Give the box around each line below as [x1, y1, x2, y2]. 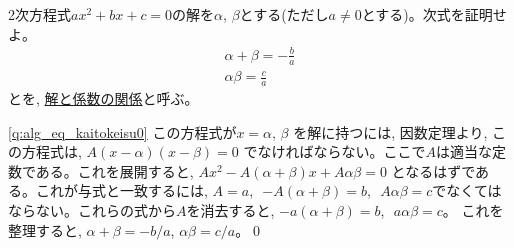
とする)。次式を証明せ [361, 4, 507, 24]
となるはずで [391, 160, 476, 181]
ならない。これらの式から [8, 199, 176, 220]
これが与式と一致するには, [35, 180, 208, 201]
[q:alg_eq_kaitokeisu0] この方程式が [8, 121, 237, 142]
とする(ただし [239, 4, 329, 24]
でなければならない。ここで [243, 141, 426, 162]
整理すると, [8, 219, 82, 240]
